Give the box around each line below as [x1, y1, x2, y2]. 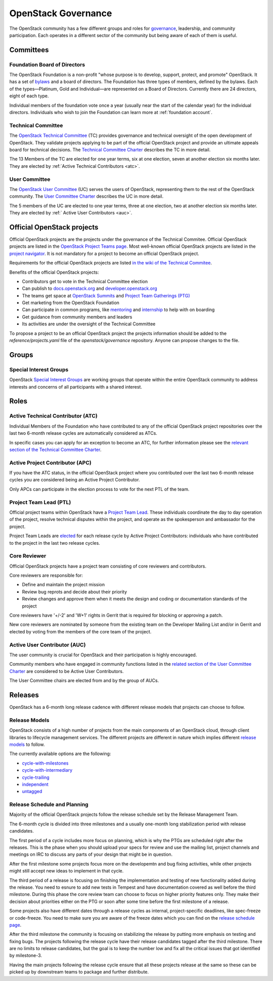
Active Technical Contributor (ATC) [9, 412, 98, 420]
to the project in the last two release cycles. [9, 540, 101, 546]
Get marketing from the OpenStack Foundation [22, 299, 120, 306]
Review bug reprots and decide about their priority [22, 588, 127, 595]
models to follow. [9, 741, 45, 747]
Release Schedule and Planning [9, 801, 88, 808]
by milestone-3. [9, 953, 42, 959]
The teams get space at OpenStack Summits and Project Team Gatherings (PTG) [22, 292, 191, 298]
